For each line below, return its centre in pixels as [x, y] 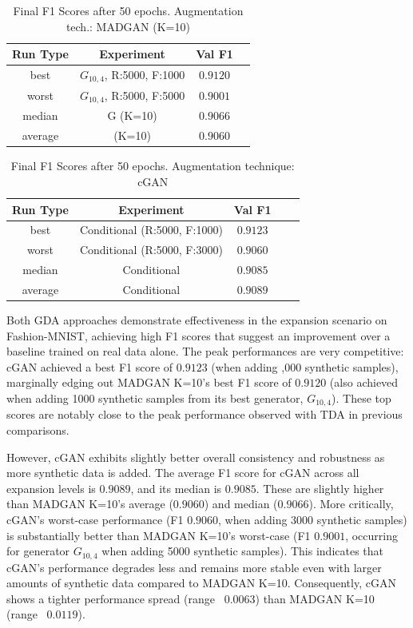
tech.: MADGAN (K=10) [128, 26]
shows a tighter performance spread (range [111, 598]
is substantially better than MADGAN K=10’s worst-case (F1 [159, 535]
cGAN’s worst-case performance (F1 [95, 520]
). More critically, [351, 504]
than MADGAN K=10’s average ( [90, 504]
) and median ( [241, 504]
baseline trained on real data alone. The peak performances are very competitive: [205, 351]
